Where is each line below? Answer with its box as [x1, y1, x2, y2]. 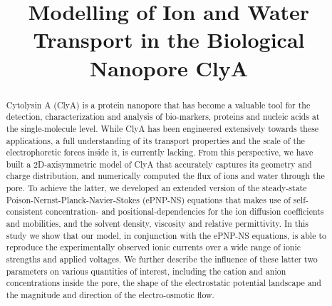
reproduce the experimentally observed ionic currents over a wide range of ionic [6, 241, 301, 253]
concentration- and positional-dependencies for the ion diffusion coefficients [46, 205, 324, 218]
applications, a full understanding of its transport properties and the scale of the [6, 134, 305, 146]
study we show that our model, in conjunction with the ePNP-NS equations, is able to [6, 229, 326, 241]
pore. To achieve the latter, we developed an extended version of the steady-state [6, 182, 307, 194]
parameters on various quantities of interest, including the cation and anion [6, 265, 286, 277]
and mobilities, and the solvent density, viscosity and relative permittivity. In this [6, 218, 309, 230]
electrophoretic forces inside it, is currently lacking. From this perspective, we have [6, 146, 313, 158]
